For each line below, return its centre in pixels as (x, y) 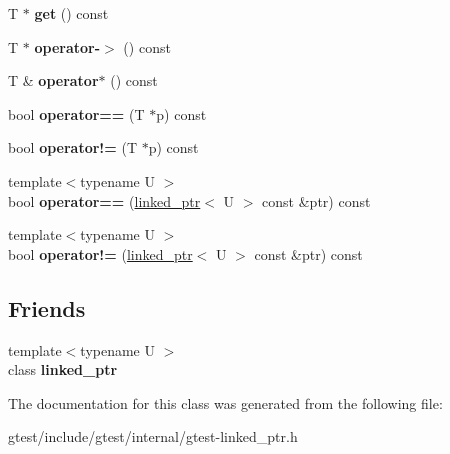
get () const (71, 13)
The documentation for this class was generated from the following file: (225, 402)
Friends (47, 307)
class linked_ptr (63, 369)
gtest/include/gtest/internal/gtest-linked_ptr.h (153, 436)
